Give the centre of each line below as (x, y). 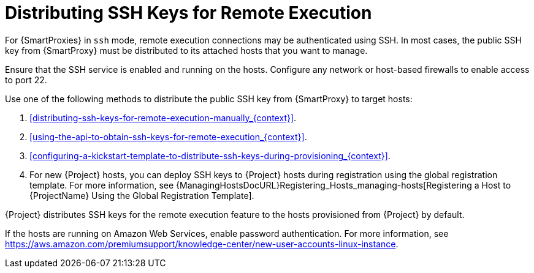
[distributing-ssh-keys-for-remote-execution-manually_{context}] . (163, 118)
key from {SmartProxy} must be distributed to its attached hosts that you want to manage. (186, 50)
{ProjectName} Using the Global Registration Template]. (142, 195)
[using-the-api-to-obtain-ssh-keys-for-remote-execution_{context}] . (168, 136)
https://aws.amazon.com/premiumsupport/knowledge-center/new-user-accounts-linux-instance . (202, 244)
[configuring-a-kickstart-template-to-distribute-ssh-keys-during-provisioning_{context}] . (210, 155)
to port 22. (26, 80)
